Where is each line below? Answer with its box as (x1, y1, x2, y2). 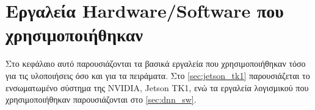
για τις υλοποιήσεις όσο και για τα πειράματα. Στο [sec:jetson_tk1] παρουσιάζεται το (5, 69, 310, 81)
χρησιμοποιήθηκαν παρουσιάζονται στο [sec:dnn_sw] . (5, 93, 197, 106)
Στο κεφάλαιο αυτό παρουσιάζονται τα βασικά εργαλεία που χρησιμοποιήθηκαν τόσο (5, 57, 306, 70)
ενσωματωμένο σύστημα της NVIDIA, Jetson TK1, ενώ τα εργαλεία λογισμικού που (5, 81, 309, 94)
